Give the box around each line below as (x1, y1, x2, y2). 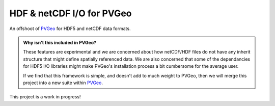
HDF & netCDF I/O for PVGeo (9, 8, 132, 19)
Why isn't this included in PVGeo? (23, 39, 97, 45)
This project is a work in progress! (9, 94, 81, 100)
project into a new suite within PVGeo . (23, 79, 103, 86)
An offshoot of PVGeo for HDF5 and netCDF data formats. (9, 25, 131, 32)
